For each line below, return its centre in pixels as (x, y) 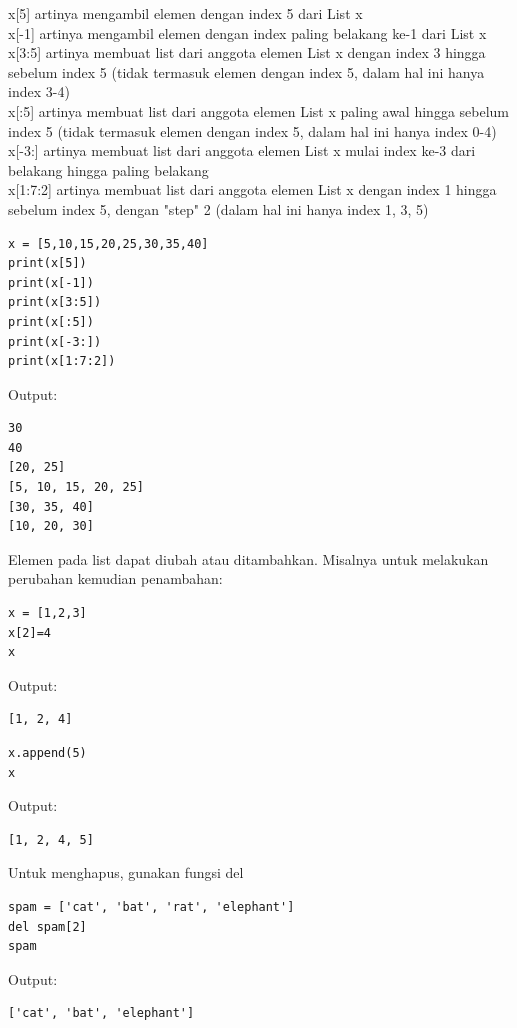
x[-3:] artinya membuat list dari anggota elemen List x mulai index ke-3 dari (242, 150)
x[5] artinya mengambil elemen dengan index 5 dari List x (185, 13)
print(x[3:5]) (55, 302)
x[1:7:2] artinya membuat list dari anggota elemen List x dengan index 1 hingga (252, 189)
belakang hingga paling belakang (108, 169)
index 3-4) (39, 91)
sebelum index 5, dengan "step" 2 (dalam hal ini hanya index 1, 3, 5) (218, 208)
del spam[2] (47, 926)
